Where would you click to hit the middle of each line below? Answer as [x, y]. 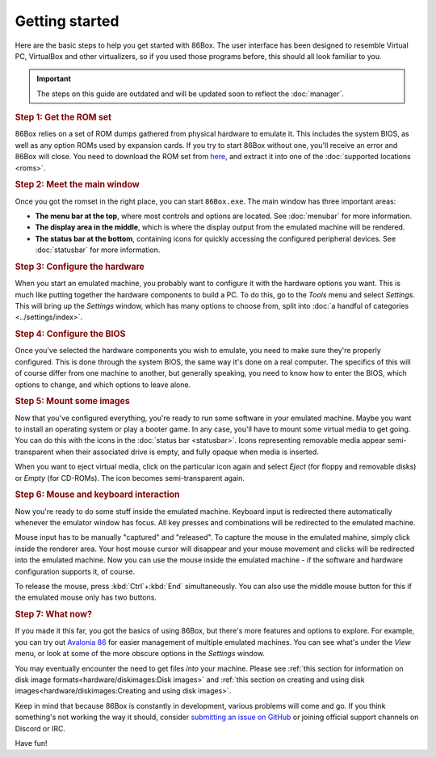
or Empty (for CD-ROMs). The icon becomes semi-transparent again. [130, 478]
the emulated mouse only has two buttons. [86, 597]
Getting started [67, 21]
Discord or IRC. [40, 728]
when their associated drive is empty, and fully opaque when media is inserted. [187, 452]
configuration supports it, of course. [75, 571]
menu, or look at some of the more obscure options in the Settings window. [140, 654]
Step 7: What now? [54, 614]
